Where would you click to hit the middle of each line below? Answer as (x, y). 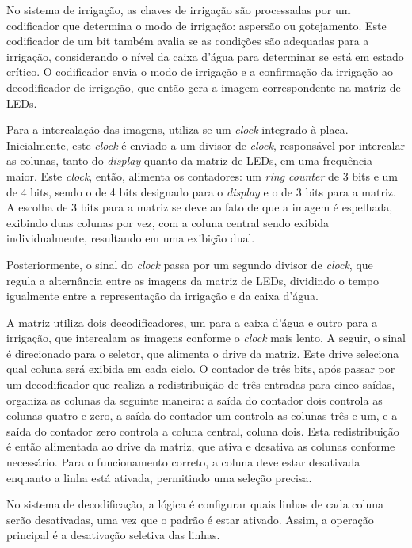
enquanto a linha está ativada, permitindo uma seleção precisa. (159, 477)
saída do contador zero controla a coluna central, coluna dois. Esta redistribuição (203, 430)
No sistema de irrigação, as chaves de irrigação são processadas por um (179, 10)
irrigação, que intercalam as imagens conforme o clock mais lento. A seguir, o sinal (206, 338)
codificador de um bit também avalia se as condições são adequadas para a (188, 41)
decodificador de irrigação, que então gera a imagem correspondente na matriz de (204, 87)
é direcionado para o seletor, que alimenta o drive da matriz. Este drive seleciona (203, 353)
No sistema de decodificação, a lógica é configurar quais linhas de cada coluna (195, 504)
